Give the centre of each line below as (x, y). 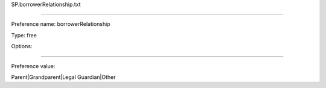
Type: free (24, 35)
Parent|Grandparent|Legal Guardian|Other (63, 77)
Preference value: (33, 66)
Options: (22, 46)
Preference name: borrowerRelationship (61, 24)
